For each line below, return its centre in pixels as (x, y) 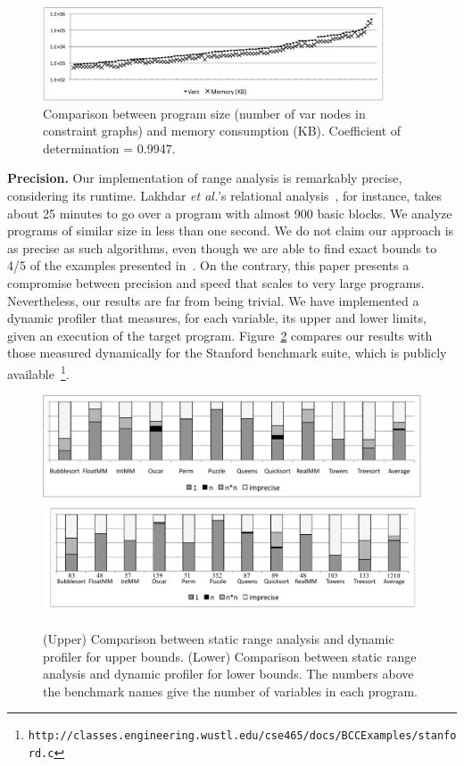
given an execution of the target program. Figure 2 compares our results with (220, 335)
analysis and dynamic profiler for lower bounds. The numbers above (228, 674)
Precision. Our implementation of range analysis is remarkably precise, (205, 178)
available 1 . (38, 372)
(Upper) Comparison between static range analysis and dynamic (219, 638)
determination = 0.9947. (109, 148)
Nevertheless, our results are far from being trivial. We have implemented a (213, 300)
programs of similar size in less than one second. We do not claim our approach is (231, 231)
